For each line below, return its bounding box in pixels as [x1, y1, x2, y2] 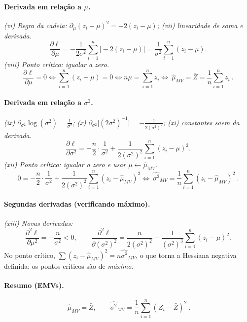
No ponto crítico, [4, 250, 55, 260]
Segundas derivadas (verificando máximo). [4, 199, 150, 209]
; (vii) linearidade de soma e [157, 20, 243, 30]
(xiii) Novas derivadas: [4, 217, 73, 228]
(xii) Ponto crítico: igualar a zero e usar [4, 159, 126, 170]
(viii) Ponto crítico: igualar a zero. [4, 59, 109, 69]
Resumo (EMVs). [4, 280, 64, 290]
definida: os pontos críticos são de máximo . [4, 260, 134, 271]
